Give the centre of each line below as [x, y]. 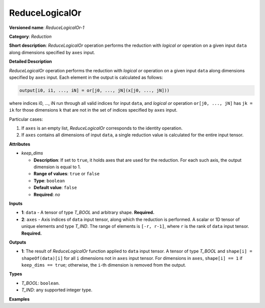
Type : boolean [49, 181]
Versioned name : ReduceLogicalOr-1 [47, 28]
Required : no [47, 194]
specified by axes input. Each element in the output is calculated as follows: [86, 77]
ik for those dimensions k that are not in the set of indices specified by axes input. [93, 110]
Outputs [18, 242]
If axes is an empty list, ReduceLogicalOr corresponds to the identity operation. [102, 128]
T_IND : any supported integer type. [57, 290]
